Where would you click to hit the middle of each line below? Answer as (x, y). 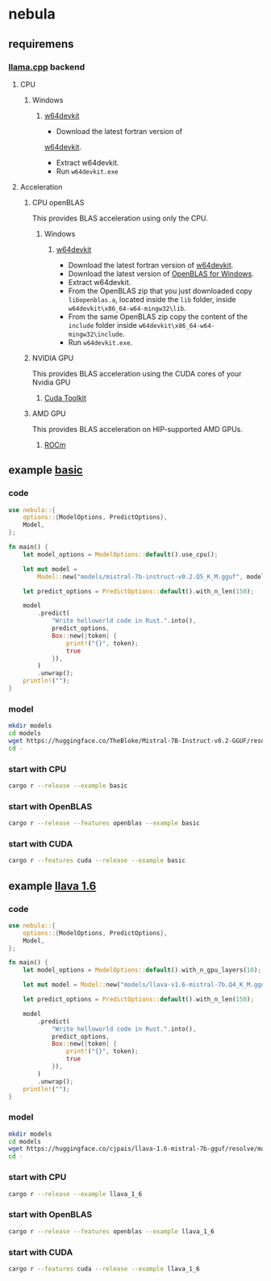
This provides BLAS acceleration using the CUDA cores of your (137, 373)
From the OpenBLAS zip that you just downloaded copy (160, 291)
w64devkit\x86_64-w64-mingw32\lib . (127, 308)
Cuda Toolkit (65, 397)
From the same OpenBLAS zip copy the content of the (158, 317)
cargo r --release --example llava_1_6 (75, 1194)
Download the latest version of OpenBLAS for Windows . (161, 273)
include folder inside (102, 325)
